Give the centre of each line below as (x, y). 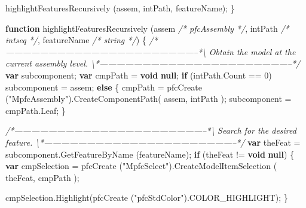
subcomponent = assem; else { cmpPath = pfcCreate (104, 87)
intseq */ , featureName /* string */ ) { (76, 40)
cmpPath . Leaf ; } (36, 110)
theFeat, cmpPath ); (42, 177)
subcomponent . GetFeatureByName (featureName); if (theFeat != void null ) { (150, 154)
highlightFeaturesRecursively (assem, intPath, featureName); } (120, 8)
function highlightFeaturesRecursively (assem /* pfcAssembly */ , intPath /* (147, 28)
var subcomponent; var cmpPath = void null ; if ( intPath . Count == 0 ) (139, 75)
